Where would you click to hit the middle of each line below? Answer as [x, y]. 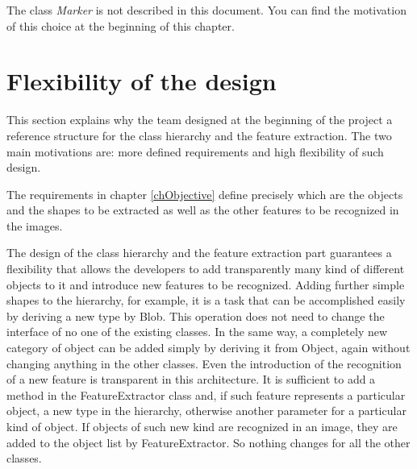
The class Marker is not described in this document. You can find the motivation [206, 10]
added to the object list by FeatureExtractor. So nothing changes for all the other [208, 442]
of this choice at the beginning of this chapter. [121, 25]
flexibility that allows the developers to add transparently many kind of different [206, 269]
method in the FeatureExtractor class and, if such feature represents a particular [206, 394]
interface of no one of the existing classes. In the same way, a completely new [197, 332]
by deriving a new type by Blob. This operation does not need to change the [196, 315]
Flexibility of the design [142, 81]
